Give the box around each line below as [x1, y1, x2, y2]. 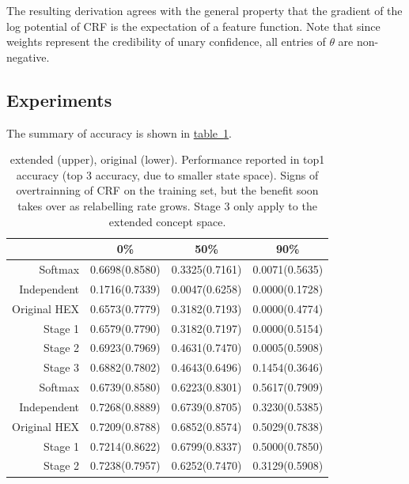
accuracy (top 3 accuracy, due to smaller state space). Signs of [16, 166, 319, 183]
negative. [6, 48, 50, 65]
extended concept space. [108, 213, 226, 229]
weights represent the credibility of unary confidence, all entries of [6, 33, 326, 50]
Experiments [6, 87, 112, 112]
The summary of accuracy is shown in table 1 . [6, 124, 232, 141]
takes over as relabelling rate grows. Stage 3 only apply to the [17, 197, 317, 214]
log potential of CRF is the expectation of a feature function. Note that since [6, 17, 381, 34]
